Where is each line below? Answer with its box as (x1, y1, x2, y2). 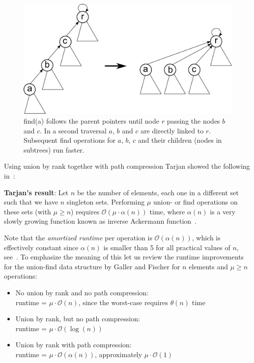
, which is (192, 232, 221, 242)
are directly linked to (141, 125, 204, 135)
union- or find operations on (153, 197, 238, 207)
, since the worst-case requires (78, 297, 168, 307)
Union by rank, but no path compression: (15, 313, 140, 324)
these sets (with (4, 206, 51, 216)
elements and (189, 261, 228, 271)
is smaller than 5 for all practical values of (103, 242, 230, 252)
